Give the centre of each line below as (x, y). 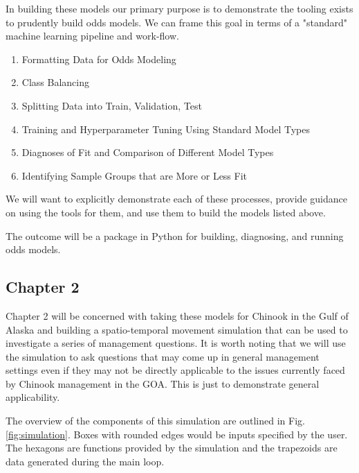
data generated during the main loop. (85, 461)
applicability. (33, 397)
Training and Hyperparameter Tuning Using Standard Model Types (166, 129)
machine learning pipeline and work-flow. (92, 36)
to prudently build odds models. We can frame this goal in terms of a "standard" (177, 22)
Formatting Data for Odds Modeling (99, 59)
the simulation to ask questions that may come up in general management (163, 356)
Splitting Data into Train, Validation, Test (112, 105)
